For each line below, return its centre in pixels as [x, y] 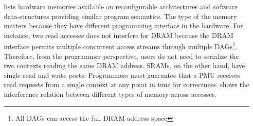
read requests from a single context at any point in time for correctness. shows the [126, 84]
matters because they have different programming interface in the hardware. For [124, 26]
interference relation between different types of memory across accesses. [110, 94]
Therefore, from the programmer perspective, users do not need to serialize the [121, 56]
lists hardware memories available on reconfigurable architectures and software [121, 6]
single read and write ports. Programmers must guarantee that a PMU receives [122, 75]
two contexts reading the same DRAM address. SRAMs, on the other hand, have [125, 65]
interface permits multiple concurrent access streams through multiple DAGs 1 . [121, 46]
